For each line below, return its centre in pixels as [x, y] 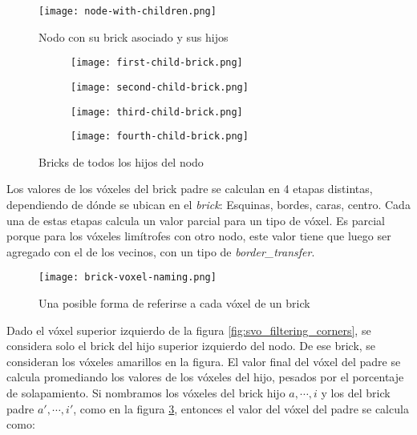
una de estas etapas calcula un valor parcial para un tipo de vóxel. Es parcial [196, 220]
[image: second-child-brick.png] [160, 87]
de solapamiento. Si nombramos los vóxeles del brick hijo [146, 393]
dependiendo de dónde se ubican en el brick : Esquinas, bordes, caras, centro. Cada [208, 205]
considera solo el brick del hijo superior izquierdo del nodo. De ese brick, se [191, 346]
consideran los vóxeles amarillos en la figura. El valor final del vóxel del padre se [204, 361]
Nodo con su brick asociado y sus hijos [134, 36]
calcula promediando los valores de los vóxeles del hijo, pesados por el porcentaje [205, 377]
